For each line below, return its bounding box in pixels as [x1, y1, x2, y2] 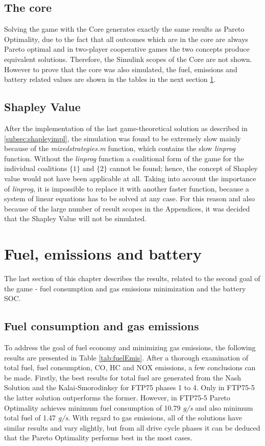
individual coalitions [4, 163, 67, 174]
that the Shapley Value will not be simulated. [4, 213, 147, 224]
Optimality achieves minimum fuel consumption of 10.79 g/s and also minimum [4, 402, 253, 413]
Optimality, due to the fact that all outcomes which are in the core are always [4, 33, 248, 44]
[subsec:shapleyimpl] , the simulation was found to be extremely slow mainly [4, 133, 241, 143]
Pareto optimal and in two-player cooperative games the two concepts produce [4, 44, 250, 54]
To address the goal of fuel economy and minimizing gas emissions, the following [4, 342, 256, 353]
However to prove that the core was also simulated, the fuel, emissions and [4, 63, 237, 74]
